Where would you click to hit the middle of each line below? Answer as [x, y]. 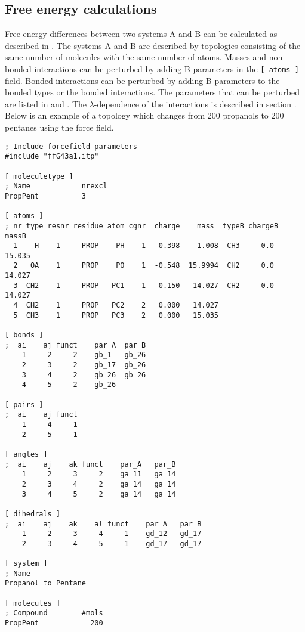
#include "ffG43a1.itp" [52, 157]
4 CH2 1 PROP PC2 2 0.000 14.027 [116, 306]
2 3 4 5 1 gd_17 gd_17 [112, 543]
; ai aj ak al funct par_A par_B [103, 524]
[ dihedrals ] [33, 514]
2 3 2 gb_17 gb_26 [84, 365]
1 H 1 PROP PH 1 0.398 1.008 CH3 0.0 [144, 246]
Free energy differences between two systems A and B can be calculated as [141, 34]
